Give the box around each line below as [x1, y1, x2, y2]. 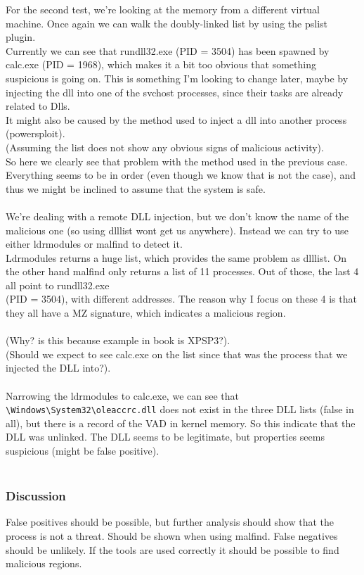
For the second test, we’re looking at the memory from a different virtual [6, 2, 320, 16]
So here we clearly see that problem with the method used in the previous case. [6, 153, 348, 168]
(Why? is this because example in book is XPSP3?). [6, 333, 230, 348]
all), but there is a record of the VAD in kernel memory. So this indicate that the [6, 415, 356, 430]
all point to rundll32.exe [6, 277, 110, 292]
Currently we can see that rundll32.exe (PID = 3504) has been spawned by [6, 43, 330, 58]
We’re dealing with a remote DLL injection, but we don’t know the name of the [6, 208, 349, 223]
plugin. [6, 30, 36, 44]
